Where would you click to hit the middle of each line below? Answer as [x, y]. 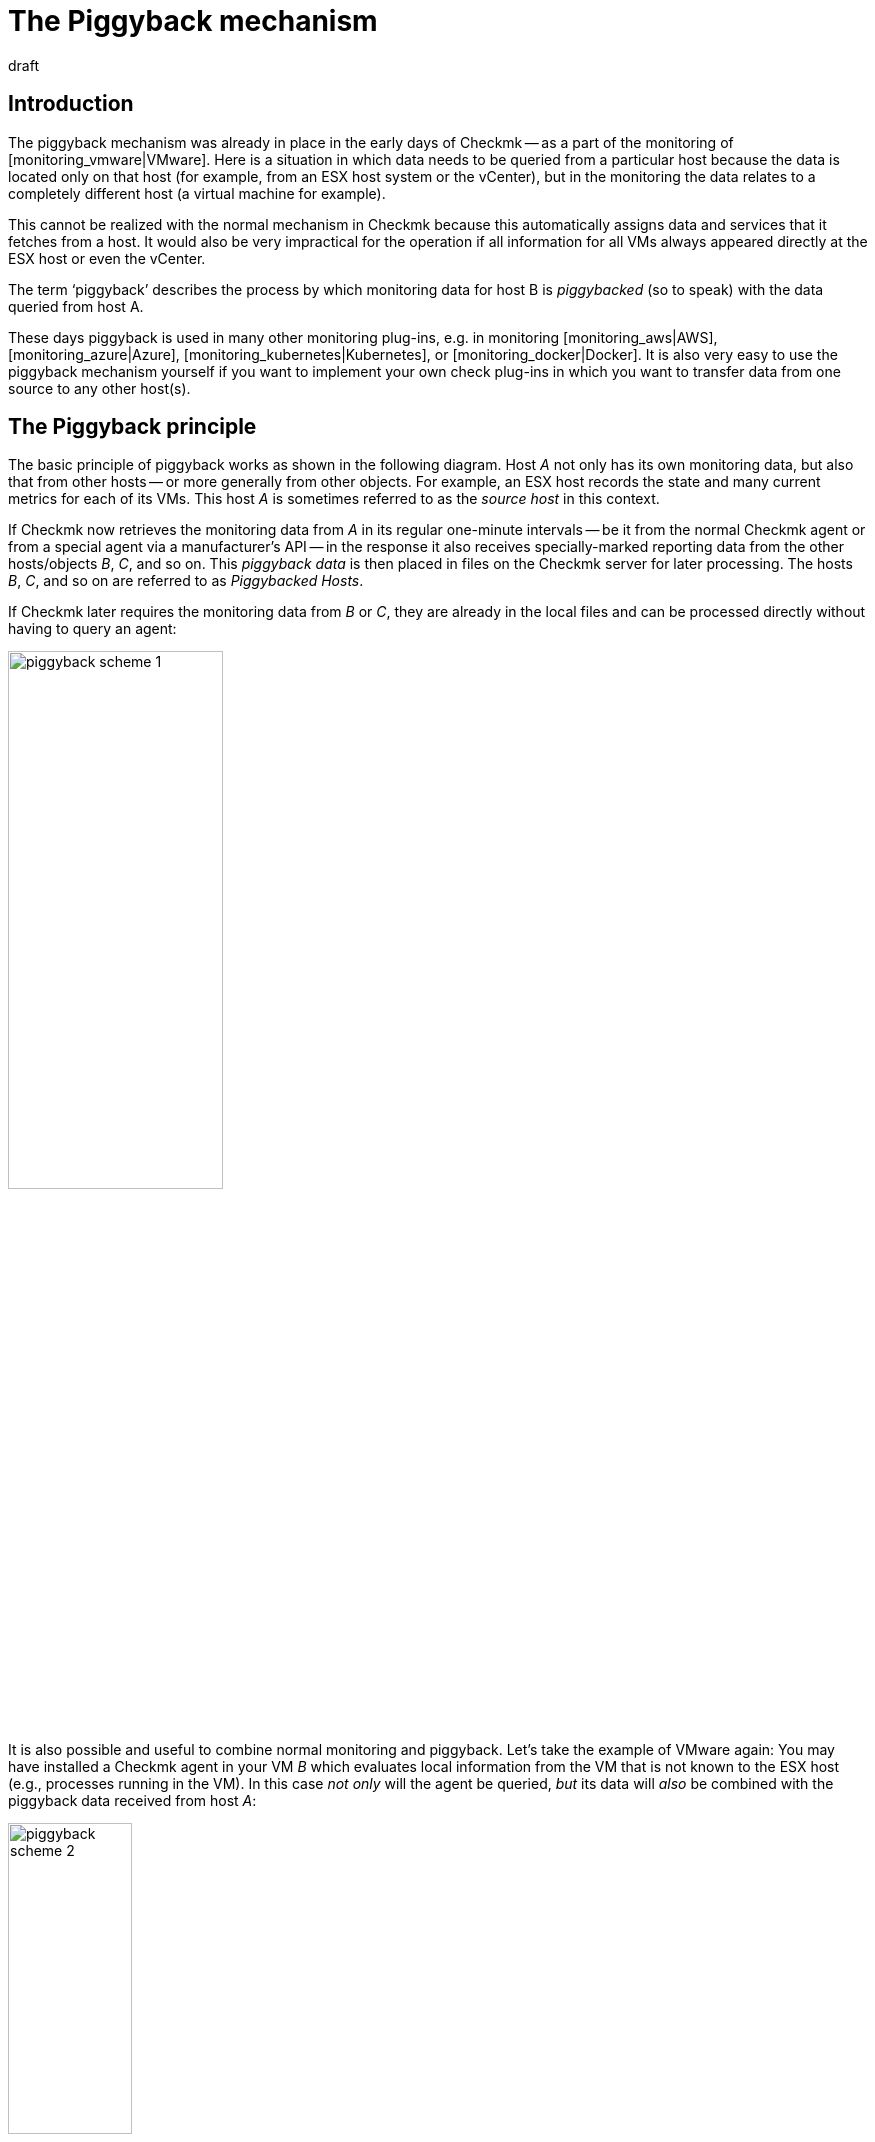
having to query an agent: [92, 629]
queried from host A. [76, 306]
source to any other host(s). [99, 388]
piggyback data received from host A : [132, 1801]
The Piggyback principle [132, 427]
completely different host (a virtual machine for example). [197, 193]
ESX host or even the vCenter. [107, 258]
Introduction [71, 104]
